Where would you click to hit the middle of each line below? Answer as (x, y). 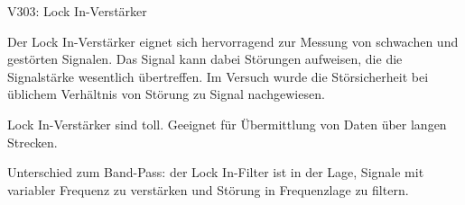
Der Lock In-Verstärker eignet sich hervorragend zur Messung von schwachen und (233, 41)
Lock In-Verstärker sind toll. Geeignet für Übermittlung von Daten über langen (227, 124)
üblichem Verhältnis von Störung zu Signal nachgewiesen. (166, 94)
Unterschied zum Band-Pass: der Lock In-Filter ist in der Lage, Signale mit (216, 172)
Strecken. (33, 142)
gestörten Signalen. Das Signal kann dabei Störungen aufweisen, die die (205, 59)
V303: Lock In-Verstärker (77, 11)
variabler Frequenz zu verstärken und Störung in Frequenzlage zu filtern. (208, 189)
